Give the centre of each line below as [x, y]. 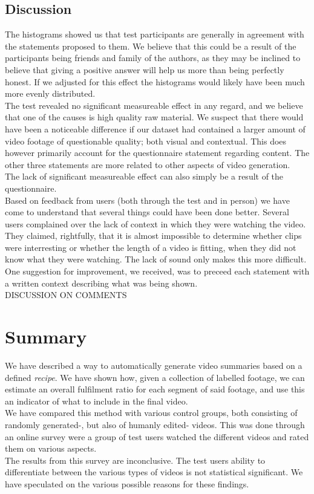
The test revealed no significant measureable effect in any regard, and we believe [154, 105]
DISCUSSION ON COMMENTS [66, 295]
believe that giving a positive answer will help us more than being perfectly [145, 69]
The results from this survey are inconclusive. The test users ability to [135, 460]
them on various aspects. [51, 448]
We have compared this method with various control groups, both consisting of [151, 413]
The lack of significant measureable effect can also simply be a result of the [144, 176]
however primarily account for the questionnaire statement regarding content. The [157, 153]
